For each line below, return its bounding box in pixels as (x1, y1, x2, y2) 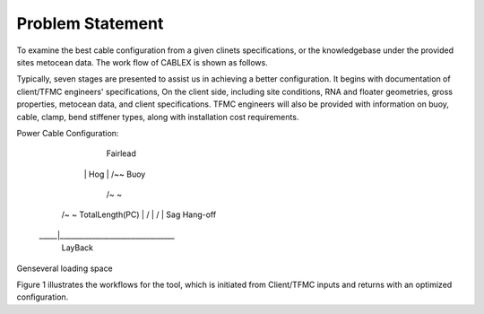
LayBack (61, 242, 94, 253)
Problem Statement (16, 13, 164, 33)
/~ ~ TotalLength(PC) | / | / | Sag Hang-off (61, 209, 217, 220)
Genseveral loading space (16, 263, 114, 274)
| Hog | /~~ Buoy (83, 169, 146, 179)
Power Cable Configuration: (16, 127, 119, 138)
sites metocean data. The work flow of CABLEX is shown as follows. (16, 57, 268, 67)
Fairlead (106, 148, 136, 159)
